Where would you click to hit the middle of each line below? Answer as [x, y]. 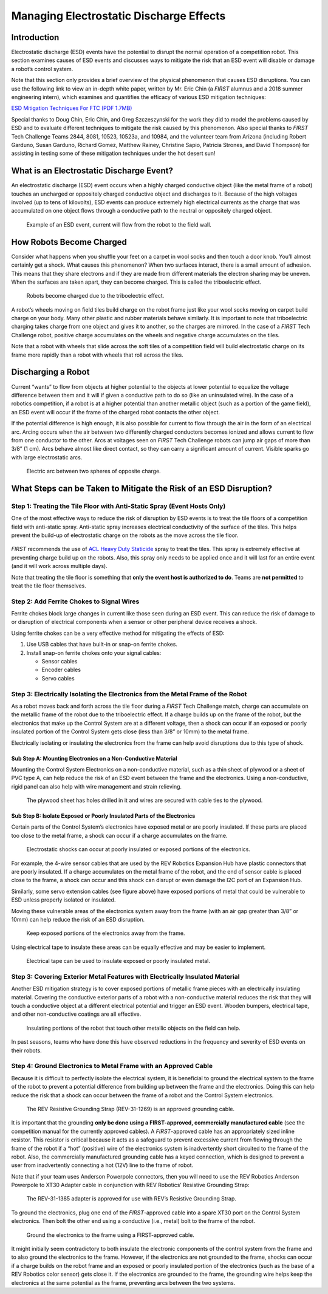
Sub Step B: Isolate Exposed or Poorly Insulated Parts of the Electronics [103, 816]
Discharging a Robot [50, 372]
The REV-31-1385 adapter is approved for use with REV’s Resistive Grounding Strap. [131, 1199]
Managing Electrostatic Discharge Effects [118, 16]
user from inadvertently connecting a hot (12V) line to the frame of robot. [102, 1165]
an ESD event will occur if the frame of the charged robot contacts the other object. [116, 412]
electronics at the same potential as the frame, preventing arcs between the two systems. [123, 1282]
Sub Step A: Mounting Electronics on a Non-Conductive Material [94, 758]
